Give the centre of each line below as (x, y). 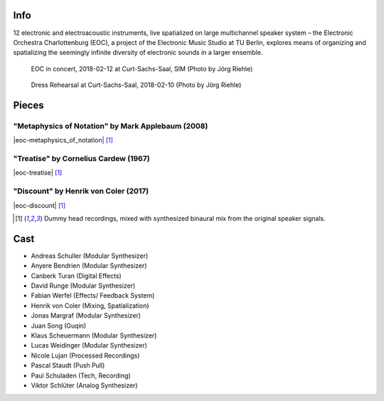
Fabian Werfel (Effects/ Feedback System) (93, 296)
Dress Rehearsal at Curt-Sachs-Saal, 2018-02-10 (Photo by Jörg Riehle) (136, 85)
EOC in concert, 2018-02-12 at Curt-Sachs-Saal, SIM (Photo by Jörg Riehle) (142, 68)
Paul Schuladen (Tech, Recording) (81, 375)
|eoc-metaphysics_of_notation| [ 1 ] (63, 140)
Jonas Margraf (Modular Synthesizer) (86, 316)
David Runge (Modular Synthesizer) (83, 286)
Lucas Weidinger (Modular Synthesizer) (89, 345)
